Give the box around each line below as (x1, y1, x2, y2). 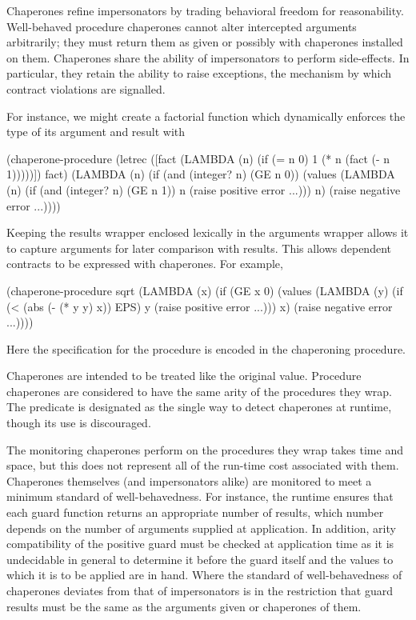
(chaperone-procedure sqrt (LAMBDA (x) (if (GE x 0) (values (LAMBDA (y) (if (6, 282, 403, 298)
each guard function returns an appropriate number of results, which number (6, 504, 384, 521)
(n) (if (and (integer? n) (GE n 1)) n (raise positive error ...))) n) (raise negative (6, 181, 401, 198)
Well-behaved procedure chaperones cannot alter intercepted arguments (6, 18, 357, 34)
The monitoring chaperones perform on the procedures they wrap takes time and (6, 441, 403, 458)
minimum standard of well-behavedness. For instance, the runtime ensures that (6, 488, 394, 505)
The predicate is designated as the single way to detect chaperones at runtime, (6, 398, 392, 415)
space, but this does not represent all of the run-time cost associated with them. (6, 457, 399, 474)
